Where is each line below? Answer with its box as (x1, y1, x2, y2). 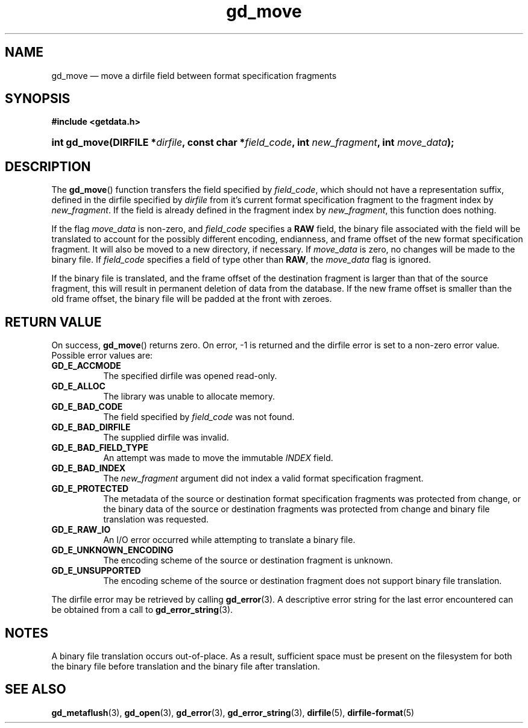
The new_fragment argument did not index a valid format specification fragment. (103, 473, 424, 484)
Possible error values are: (51, 350, 153, 361)
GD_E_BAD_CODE (51, 401, 123, 412)
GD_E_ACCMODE (51, 360, 121, 371)
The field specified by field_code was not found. (103, 412, 295, 422)
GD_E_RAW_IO (51, 524, 111, 535)
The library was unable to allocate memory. (103, 391, 275, 402)
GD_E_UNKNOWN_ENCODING (51, 545, 174, 556)
